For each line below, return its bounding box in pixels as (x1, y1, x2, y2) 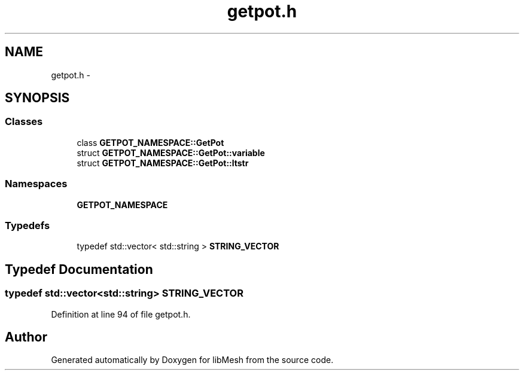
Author (5, 329, 47, 344)
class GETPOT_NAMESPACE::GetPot (77, 137, 224, 148)
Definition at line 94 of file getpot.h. (51, 309, 191, 319)
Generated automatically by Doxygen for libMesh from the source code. (51, 355, 334, 365)
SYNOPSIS (5, 90, 70, 106)
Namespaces (5, 178, 68, 190)
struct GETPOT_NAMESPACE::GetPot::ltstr (77, 157, 249, 168)
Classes (5, 115, 43, 128)
